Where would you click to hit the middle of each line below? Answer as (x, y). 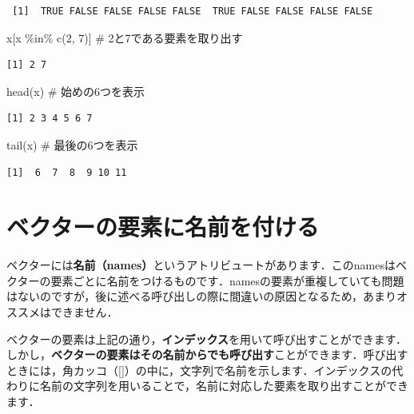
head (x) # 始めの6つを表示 (76, 91)
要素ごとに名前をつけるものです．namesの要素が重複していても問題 (227, 280)
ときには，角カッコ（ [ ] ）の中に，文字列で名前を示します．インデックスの (199, 370)
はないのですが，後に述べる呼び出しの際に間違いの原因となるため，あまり (202, 296)
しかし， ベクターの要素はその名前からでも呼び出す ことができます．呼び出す (207, 354)
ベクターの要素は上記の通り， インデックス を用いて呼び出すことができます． (207, 338)
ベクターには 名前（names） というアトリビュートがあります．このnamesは (201, 265)
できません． (84, 312)
